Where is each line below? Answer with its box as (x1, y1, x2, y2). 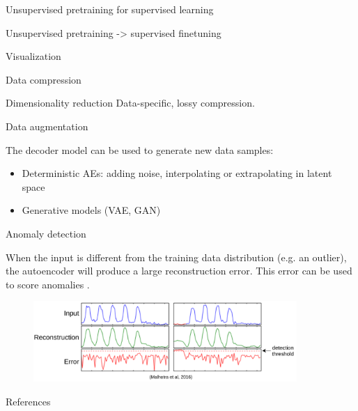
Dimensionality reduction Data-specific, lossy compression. (6, 95, 255, 110)
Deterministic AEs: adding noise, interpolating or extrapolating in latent (22, 166, 332, 180)
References (6, 394, 51, 408)
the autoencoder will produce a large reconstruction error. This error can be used (6, 263, 352, 278)
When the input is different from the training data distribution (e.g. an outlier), (6, 249, 347, 264)
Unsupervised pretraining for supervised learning (6, 2, 214, 16)
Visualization (6, 49, 61, 63)
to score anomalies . (6, 277, 90, 291)
